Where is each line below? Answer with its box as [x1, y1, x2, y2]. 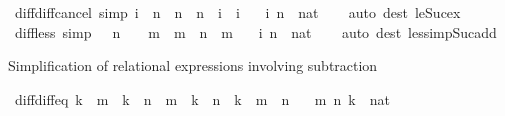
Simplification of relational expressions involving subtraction [8, 55, 378, 76]
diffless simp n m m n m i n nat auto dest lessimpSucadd [14, 21, 497, 42]
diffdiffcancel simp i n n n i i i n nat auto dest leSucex [14, 2, 461, 22]
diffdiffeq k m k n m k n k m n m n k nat [14, 88, 390, 109]
